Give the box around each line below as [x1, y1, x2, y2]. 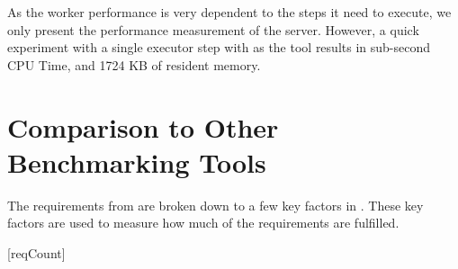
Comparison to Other [7, 108, 279, 145]
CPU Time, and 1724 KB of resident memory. [7, 55, 261, 74]
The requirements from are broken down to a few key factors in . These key [7, 195, 424, 214]
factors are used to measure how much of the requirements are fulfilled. [7, 213, 400, 232]
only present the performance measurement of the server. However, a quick [7, 20, 419, 39]
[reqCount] [7, 243, 66, 262]
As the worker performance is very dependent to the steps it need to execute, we [7, 3, 452, 21]
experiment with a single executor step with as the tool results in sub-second [7, 38, 431, 57]
